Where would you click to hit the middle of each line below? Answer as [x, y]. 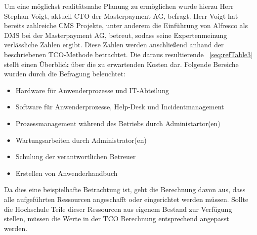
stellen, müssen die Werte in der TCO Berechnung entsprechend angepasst [117, 218]
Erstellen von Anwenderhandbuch [66, 173]
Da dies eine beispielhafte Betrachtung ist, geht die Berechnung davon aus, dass [125, 189]
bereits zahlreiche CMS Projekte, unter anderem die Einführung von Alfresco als [126, 25]
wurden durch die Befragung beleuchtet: [65, 74]
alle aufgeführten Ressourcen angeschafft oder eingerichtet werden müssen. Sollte [126, 199]
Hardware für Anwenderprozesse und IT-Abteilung [92, 90]
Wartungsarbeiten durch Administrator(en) [81, 140]
